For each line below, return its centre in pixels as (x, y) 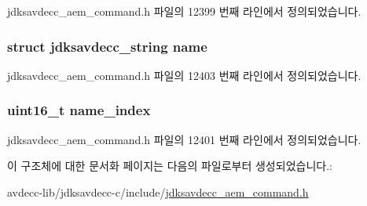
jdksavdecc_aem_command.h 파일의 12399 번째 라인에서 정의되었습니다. (184, 11)
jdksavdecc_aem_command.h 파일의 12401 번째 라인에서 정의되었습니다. (184, 139)
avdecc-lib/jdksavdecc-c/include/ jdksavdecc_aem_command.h (158, 192)
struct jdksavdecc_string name (107, 46)
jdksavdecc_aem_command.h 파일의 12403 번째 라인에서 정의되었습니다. (184, 75)
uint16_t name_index (79, 110)
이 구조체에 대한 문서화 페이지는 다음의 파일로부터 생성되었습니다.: (170, 166)
